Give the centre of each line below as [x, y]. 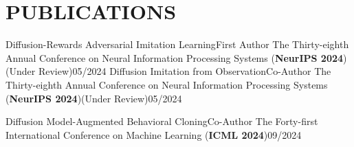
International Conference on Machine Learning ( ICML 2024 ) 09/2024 [154, 134]
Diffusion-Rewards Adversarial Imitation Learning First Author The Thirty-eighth [177, 44]
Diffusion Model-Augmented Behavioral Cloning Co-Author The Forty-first [162, 121]
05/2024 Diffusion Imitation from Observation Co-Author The [202, 71]
